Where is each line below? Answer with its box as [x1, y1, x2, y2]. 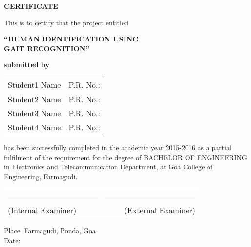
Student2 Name [8, 93, 61, 104]
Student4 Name [8, 121, 61, 133]
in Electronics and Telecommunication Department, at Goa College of [4, 162, 213, 172]
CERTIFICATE [4, 1, 58, 11]
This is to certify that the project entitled [4, 17, 128, 27]
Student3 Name [8, 107, 61, 119]
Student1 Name [8, 79, 61, 90]
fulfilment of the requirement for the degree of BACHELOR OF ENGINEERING [4, 152, 247, 162]
